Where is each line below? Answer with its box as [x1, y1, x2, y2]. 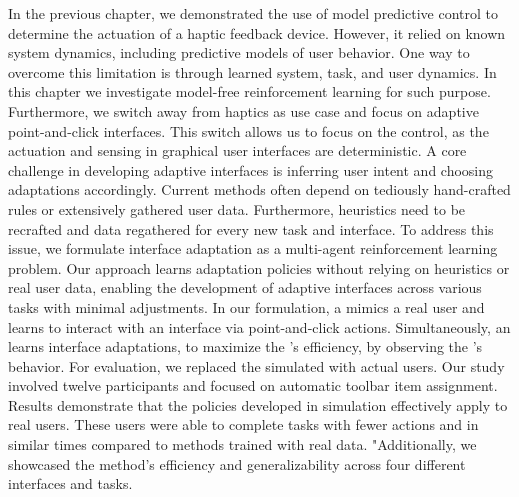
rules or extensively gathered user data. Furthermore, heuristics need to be [8, 198, 466, 219]
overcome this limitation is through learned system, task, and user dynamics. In [8, 61, 497, 82]
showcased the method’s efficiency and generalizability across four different [8, 453, 466, 474]
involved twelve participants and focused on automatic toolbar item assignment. [8, 375, 498, 396]
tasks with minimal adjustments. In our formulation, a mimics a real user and [8, 296, 485, 317]
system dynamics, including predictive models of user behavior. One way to [8, 42, 470, 63]
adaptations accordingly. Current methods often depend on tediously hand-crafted [8, 179, 511, 200]
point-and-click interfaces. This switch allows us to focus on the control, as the [8, 120, 489, 141]
